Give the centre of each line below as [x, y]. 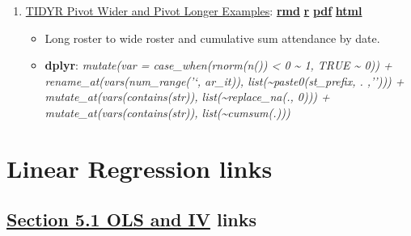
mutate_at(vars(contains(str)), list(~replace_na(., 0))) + [187, 97]
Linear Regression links [140, 168]
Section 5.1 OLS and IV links [132, 219]
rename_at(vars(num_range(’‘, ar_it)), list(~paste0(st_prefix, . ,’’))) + [225, 80]
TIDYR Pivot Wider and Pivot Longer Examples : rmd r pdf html [194, 11]
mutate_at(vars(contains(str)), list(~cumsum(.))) [167, 112]
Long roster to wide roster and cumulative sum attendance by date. [212, 38]
